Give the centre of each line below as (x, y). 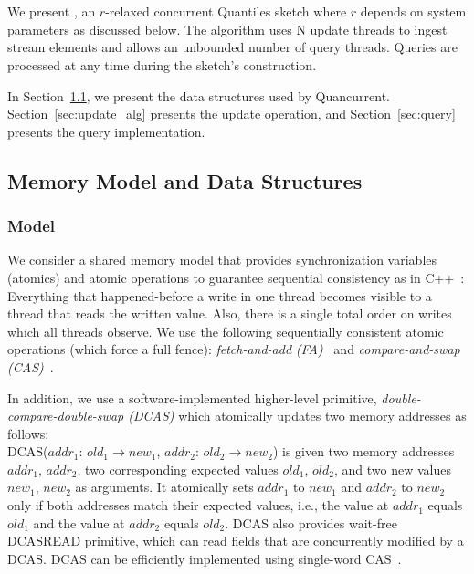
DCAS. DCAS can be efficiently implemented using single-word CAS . (205, 558)
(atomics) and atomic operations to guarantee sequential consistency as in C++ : (236, 277)
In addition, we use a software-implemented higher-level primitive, (192, 397)
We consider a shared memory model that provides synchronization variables (222, 260)
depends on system (413, 11)
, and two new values (393, 469)
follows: (28, 433)
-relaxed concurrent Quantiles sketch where (226, 11)
